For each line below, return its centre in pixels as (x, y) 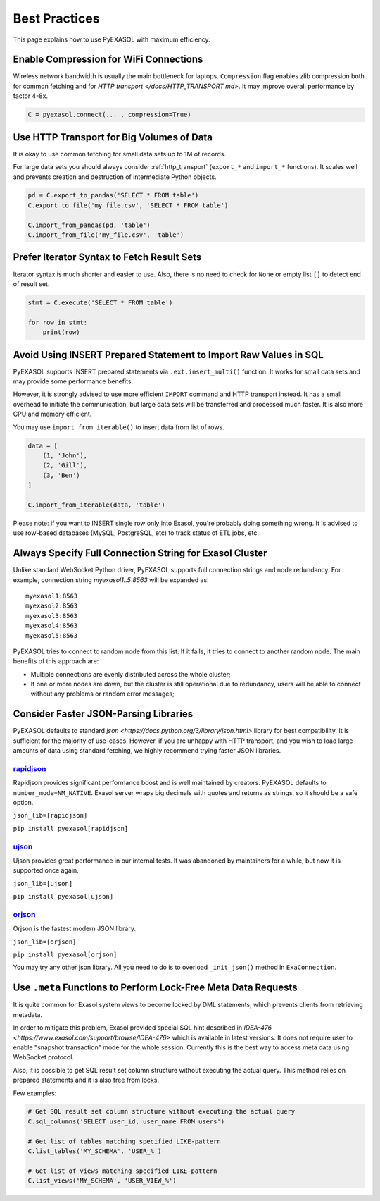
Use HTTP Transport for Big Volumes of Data (113, 137)
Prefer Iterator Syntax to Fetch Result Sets (107, 257)
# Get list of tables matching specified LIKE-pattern (124, 1141)
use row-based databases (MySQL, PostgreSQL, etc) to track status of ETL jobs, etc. (136, 533)
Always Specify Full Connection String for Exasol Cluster (140, 553)
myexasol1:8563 (52, 596)
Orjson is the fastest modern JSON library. (75, 929)
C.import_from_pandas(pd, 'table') (89, 225)
